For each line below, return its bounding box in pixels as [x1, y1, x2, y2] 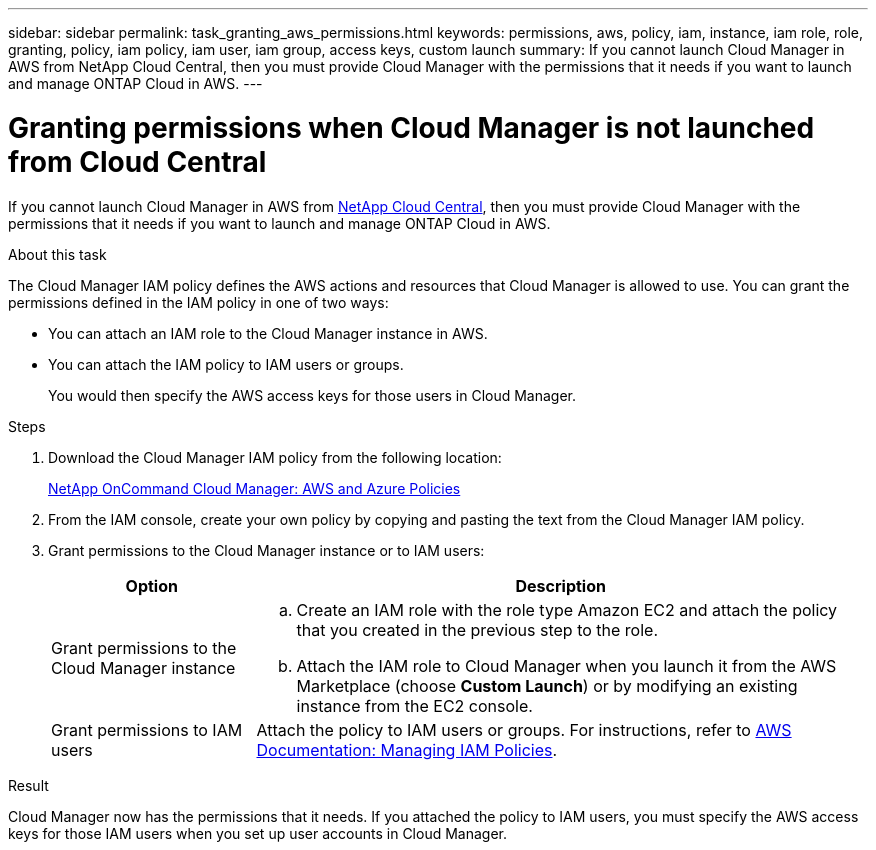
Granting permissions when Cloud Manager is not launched [8, 110, 815, 145]
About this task [8, 245, 107, 263]
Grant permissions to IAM [51, 719, 243, 740]
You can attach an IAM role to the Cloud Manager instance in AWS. [48, 324, 488, 342]
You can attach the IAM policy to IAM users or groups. [48, 355, 404, 373]
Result [8, 776, 49, 794]
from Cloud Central [8, 144, 267, 179]
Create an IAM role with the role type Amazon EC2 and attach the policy [296, 599, 838, 620]
